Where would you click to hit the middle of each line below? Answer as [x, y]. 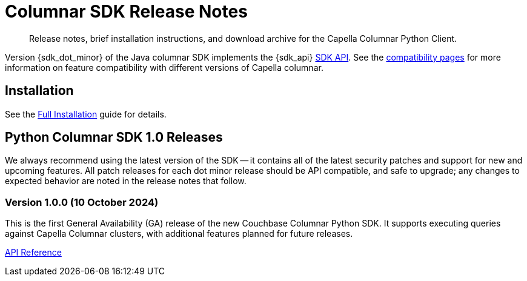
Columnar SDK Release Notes [126, 12]
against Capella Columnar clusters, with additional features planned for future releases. [179, 234]
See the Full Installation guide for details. [86, 114]
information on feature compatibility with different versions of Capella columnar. [164, 67]
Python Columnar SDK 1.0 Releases [114, 137]
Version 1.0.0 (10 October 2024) [82, 202]
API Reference [33, 253]
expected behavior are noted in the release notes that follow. [126, 181]
